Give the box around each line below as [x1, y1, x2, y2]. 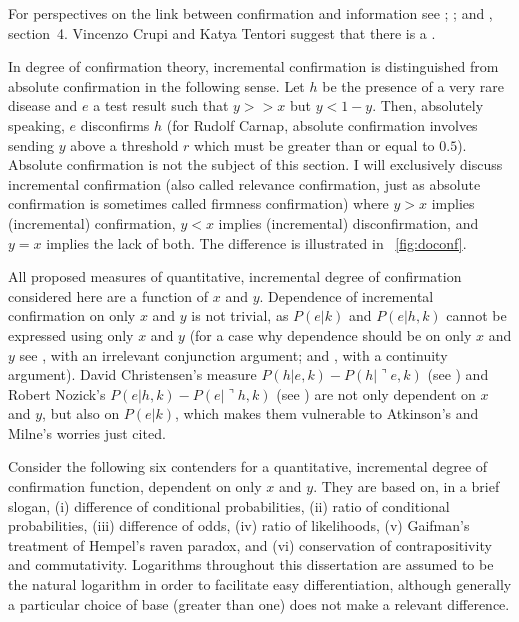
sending [8, 134, 54, 155]
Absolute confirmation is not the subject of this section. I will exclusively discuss [8, 154, 503, 175]
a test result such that [93, 95, 229, 116]
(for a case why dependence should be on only [189, 324, 472, 345]
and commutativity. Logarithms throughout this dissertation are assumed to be [8, 554, 494, 575]
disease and [8, 95, 78, 116]
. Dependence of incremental [259, 285, 434, 306]
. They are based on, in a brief [313, 476, 500, 497]
